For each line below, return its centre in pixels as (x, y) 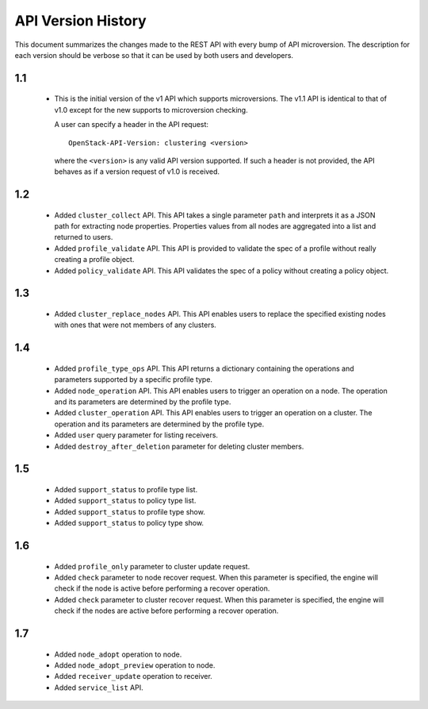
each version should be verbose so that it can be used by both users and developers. (154, 55)
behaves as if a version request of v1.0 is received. (137, 171)
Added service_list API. (99, 688)
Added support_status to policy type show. (129, 523)
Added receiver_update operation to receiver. (134, 676)
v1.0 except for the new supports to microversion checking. (151, 110)
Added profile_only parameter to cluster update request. (152, 566)
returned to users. (84, 237)
